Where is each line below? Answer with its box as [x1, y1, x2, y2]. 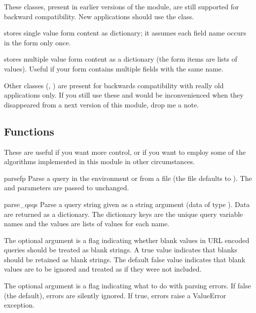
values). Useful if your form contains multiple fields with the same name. [4, 63, 223, 73]
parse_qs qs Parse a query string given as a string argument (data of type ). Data [4, 199, 250, 209]
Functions [4, 123, 54, 139]
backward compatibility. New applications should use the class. [4, 11, 194, 21]
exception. [4, 300, 35, 310]
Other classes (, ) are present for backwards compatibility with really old [4, 80, 224, 90]
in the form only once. [4, 37, 71, 47]
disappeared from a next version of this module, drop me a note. [4, 99, 199, 109]
